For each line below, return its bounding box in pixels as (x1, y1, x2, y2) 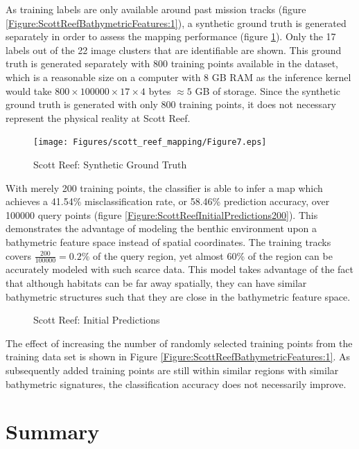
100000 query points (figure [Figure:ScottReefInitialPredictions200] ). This (6, 207, 318, 222)
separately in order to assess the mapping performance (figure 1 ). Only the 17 (6, 29, 336, 44)
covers (6, 248, 32, 263)
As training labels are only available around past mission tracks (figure (6, 2, 306, 16)
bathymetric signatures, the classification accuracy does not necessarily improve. (6, 376, 347, 391)
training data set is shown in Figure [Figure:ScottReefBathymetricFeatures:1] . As (6, 349, 351, 364)
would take (6, 83, 52, 98)
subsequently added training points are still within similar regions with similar (6, 362, 339, 377)
